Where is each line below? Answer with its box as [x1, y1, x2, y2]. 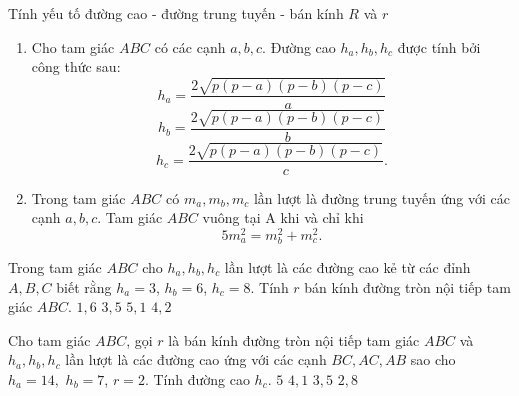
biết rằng [56, 276, 112, 297]
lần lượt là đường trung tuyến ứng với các [253, 187, 510, 208]
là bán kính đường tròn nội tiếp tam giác [168, 329, 420, 350]
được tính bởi [397, 36, 481, 57]
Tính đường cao [153, 368, 250, 389]
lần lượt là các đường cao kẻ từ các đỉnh [224, 256, 471, 277]
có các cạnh [154, 36, 226, 57]
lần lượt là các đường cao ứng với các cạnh [65, 349, 327, 370]
